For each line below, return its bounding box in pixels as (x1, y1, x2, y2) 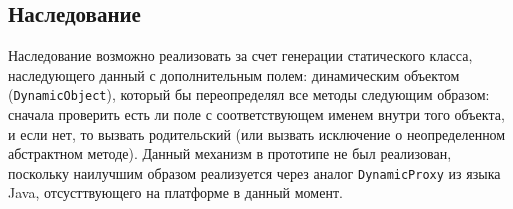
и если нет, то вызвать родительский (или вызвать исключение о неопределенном (8, 123, 506, 144)
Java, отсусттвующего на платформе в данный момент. (8, 182, 343, 203)
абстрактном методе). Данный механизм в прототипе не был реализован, (8, 143, 452, 164)
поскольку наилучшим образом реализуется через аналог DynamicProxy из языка (8, 162, 501, 183)
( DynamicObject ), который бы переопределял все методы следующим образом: (8, 84, 490, 105)
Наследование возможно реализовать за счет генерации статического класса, (8, 45, 473, 66)
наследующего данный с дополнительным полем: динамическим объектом (8, 64, 460, 85)
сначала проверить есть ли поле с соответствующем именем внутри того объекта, (8, 104, 505, 125)
